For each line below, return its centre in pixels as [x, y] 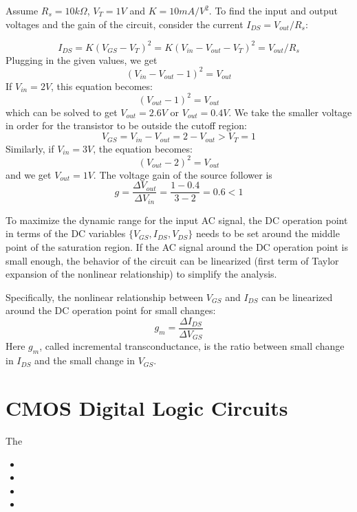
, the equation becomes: [143, 148]
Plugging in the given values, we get [82, 59]
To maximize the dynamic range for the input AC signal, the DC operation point [177, 220]
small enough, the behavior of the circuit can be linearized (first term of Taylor [172, 260]
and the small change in [85, 360]
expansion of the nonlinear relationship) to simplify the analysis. [141, 274]
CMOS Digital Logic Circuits [147, 407]
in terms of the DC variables [66, 233]
